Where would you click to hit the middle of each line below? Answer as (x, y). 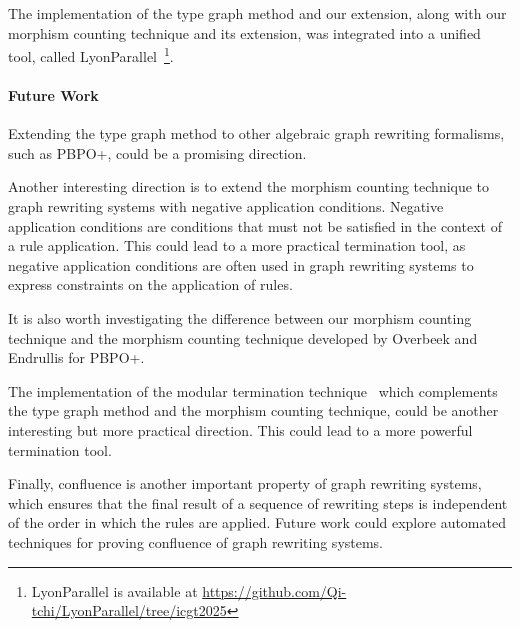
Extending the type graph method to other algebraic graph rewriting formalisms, (256, 133)
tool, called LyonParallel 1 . (91, 54)
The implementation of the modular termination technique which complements (253, 390)
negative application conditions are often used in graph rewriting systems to (241, 264)
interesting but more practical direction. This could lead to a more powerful (240, 429)
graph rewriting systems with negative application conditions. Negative (226, 206)
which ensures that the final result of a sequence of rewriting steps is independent (258, 502)
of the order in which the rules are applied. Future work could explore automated (257, 522)
